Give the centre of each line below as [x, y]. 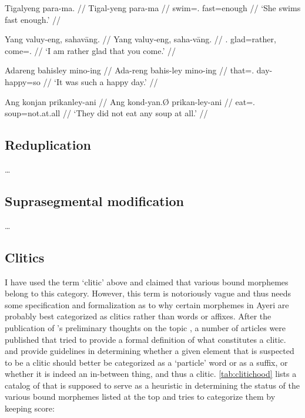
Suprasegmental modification [94, 200]
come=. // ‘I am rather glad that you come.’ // [90, 50]
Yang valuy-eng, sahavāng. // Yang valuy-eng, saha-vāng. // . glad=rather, [140, 39]
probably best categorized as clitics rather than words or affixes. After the [138, 316]
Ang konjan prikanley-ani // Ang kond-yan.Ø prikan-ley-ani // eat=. [130, 101]
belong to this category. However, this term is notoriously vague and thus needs [148, 293]
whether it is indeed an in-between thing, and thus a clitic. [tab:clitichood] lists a [151, 374]
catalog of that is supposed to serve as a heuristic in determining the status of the [152, 385]
